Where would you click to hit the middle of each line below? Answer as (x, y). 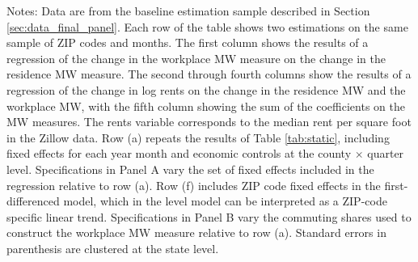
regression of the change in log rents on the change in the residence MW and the (206, 89)
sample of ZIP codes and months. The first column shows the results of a (188, 42)
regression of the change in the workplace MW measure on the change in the (196, 58)
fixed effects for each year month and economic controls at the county (179, 153)
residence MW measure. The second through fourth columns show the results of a (209, 74)
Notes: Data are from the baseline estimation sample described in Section (188, 11)
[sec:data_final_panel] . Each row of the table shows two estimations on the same (207, 26)
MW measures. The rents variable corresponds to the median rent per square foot (209, 122)
